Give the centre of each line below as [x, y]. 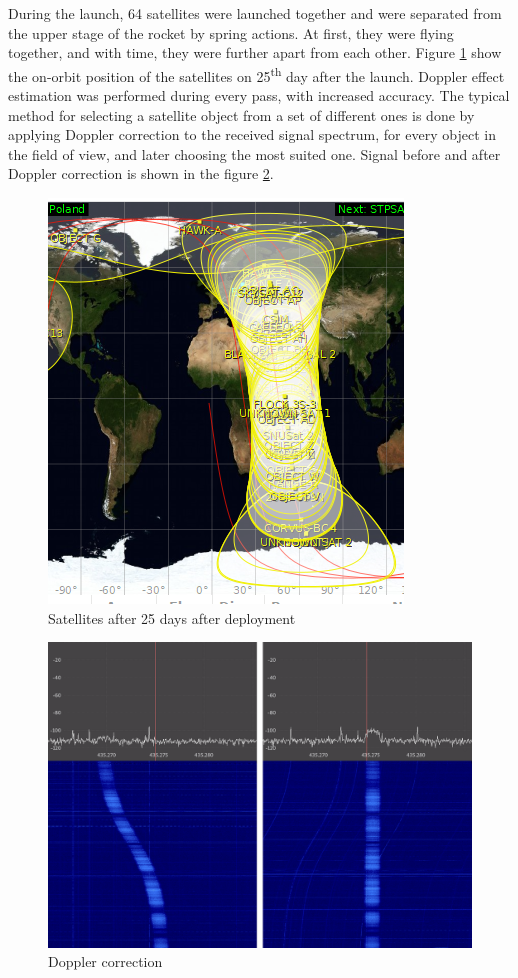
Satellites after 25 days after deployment [172, 617]
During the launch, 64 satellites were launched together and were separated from [255, 13]
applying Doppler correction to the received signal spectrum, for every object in [252, 134]
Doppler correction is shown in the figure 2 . [141, 173]
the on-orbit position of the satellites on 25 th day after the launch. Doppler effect [256, 74]
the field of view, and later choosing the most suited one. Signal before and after [254, 153]
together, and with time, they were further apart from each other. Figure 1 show [255, 52]
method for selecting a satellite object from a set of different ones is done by [241, 114]
